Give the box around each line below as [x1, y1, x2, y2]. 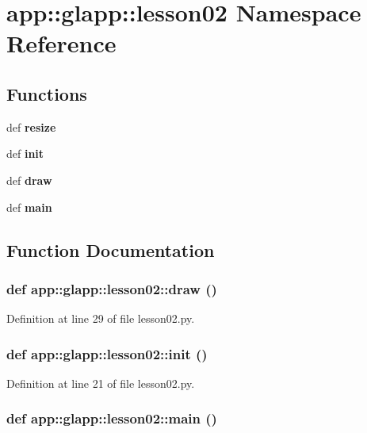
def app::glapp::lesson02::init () [6, 343, 208, 363]
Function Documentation [6, 237, 215, 262]
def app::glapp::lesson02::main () [6, 408, 217, 428]
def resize [6, 118, 56, 135]
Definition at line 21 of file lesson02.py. [6, 374, 195, 391]
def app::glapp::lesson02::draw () [6, 278, 217, 298]
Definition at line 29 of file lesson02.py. [6, 310, 195, 327]
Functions [6, 81, 87, 105]
